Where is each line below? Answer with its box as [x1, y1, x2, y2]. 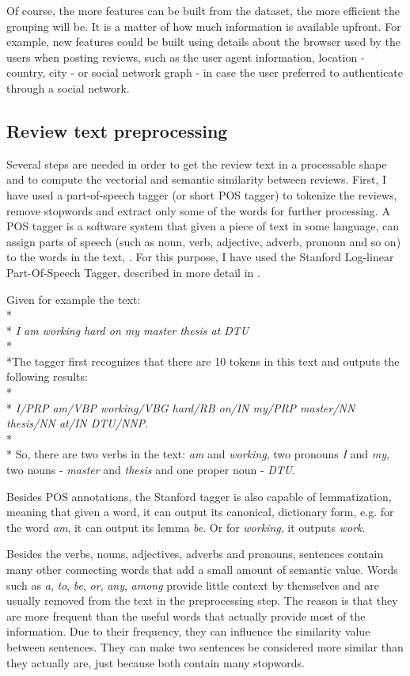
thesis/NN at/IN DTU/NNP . [6, 415, 149, 431]
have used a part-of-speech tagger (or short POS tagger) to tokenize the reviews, [6, 186, 397, 203]
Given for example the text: [6, 291, 141, 307]
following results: [6, 368, 88, 385]
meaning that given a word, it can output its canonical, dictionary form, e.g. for [6, 503, 394, 520]
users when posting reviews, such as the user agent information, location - [6, 48, 365, 65]
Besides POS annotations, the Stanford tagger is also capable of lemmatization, [6, 488, 392, 504]
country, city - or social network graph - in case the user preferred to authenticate [6, 64, 404, 81]
